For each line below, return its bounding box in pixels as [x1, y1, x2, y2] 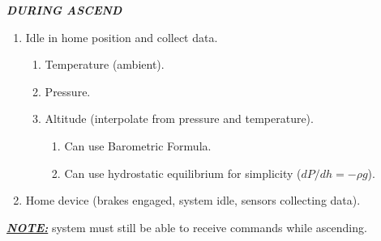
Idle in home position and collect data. [25, 28, 218, 45]
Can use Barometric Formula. [64, 137, 212, 154]
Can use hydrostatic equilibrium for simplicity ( [64, 164, 302, 181]
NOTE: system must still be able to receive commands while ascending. [6, 218, 367, 235]
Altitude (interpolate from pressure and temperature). [45, 110, 314, 127]
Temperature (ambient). [45, 56, 165, 73]
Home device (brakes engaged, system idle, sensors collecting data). [25, 192, 361, 209]
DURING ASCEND [6, 2, 122, 18]
